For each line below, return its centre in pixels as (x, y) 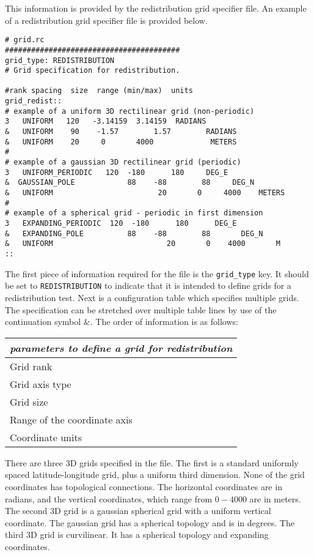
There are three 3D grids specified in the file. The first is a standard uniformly (152, 462)
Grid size (29, 401)
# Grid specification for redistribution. (93, 71)
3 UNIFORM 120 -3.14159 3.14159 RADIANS (106, 121)
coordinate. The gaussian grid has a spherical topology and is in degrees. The (150, 522)
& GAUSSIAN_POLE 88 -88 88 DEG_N (130, 183)
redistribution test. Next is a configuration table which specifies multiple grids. (152, 297)
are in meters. (275, 498)
